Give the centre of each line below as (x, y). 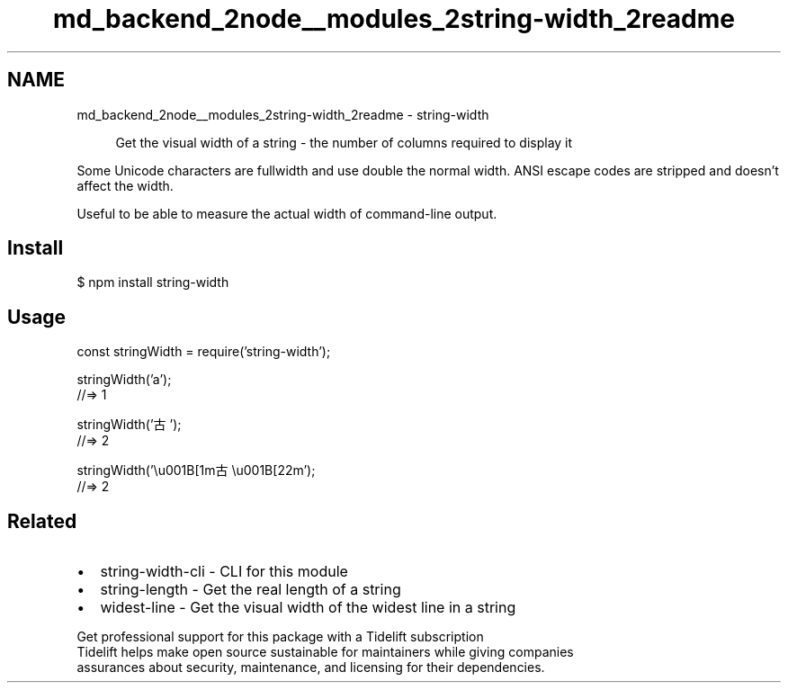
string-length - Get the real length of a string (251, 590)
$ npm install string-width (153, 282)
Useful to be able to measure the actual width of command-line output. (287, 213)
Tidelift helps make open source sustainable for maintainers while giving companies (325, 652)
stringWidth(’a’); (124, 380)
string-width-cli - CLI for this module (224, 572)
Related (42, 521)
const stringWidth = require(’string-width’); (204, 352)
